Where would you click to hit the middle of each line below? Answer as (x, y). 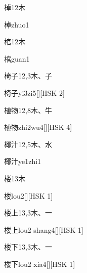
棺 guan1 (17, 58)
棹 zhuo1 (17, 24)
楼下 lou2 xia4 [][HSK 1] (40, 264)
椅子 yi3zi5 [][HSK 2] (34, 92)
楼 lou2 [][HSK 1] (29, 195)
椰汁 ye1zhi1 (23, 161)
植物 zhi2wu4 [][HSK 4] (38, 127)
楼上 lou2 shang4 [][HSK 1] (44, 229)
